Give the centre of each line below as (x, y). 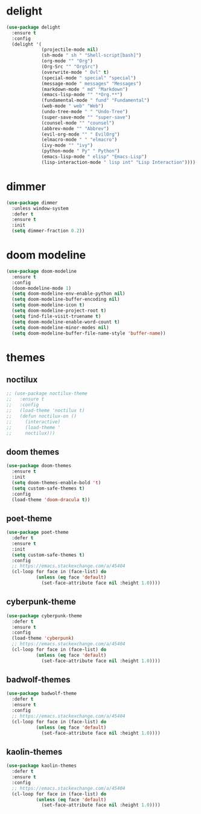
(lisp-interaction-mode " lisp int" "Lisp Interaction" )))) (119, 162)
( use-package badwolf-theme (42, 694)
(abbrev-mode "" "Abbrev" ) (75, 128)
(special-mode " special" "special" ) (89, 78)
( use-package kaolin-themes (42, 766)
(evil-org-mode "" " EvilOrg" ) (81, 134)
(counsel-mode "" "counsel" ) (78, 123)
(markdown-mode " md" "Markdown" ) (85, 89)
